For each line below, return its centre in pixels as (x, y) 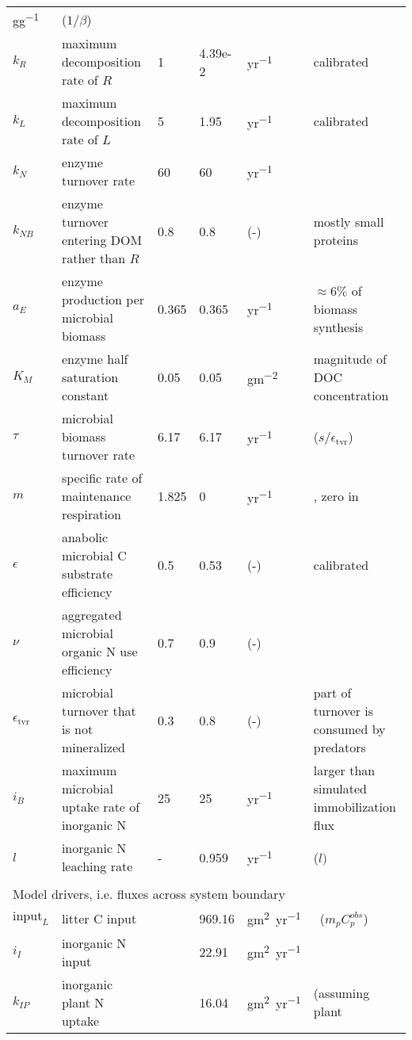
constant (85, 396)
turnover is (343, 711)
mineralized (93, 747)
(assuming (341, 993)
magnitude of (350, 359)
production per (103, 300)
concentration (351, 396)
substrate (87, 574)
